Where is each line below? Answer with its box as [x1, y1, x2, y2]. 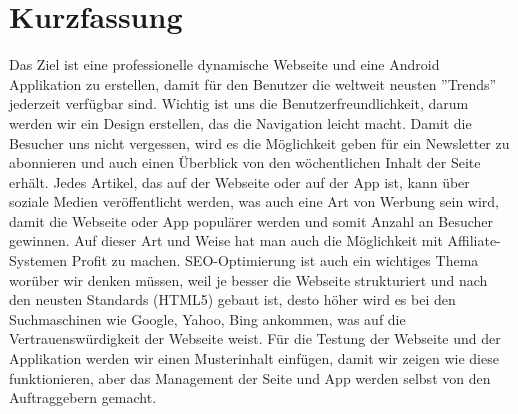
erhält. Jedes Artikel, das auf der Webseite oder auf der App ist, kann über [9, 171, 470, 192]
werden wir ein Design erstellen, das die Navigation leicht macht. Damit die [9, 112, 472, 133]
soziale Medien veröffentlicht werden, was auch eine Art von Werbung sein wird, [9, 191, 500, 212]
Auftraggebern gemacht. [9, 387, 157, 408]
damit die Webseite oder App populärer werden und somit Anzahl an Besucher [9, 210, 494, 231]
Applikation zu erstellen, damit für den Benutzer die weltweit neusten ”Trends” [9, 73, 497, 94]
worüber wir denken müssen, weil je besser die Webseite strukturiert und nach [9, 269, 488, 290]
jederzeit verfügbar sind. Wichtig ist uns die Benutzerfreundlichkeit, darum [9, 93, 469, 114]
